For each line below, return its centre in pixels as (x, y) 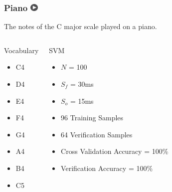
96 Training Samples (92, 118)
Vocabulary (21, 50)
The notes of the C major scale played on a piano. (81, 26)
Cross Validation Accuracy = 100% (115, 151)
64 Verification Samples (97, 134)
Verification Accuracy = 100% (107, 168)
